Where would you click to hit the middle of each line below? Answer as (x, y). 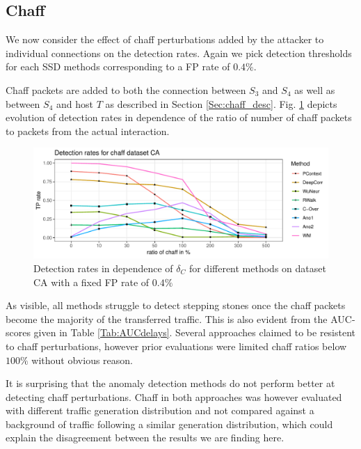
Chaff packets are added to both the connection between (126, 89)
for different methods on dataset (257, 268)
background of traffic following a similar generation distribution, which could (169, 424)
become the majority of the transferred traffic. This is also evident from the (167, 318)
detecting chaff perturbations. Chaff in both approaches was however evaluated (174, 396)
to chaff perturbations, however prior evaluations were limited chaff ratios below (176, 346)
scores (18, 332)
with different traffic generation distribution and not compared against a (160, 410)
